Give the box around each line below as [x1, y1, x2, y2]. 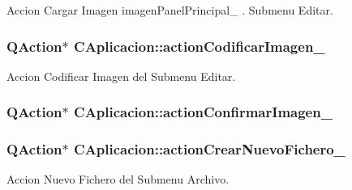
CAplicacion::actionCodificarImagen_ [74, 36, 325, 56]
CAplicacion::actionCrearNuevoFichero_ [74, 139, 346, 159]
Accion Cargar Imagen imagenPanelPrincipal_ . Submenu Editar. [6, 2, 333, 18]
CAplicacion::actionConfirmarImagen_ [74, 102, 333, 122]
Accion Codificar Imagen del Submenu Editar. [6, 67, 236, 84]
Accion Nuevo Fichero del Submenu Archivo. [6, 171, 230, 188]
